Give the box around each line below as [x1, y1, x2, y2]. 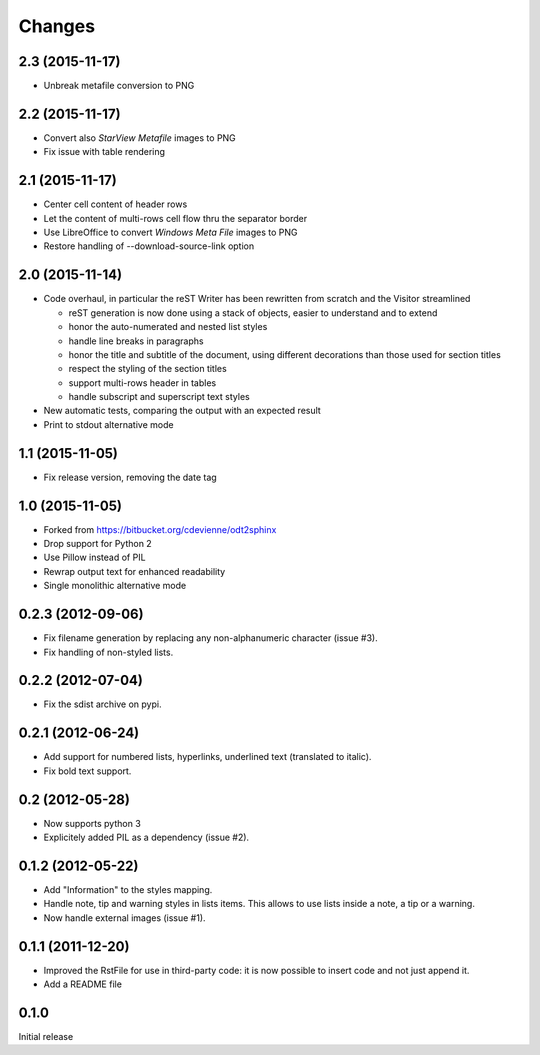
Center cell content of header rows [43, 198, 188, 210]
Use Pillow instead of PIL [43, 551, 146, 564]
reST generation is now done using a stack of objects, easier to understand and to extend [68, 306, 438, 319]
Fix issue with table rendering [43, 146, 165, 158]
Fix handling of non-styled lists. [43, 646, 174, 658]
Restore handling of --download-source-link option [43, 240, 255, 252]
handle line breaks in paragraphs [68, 335, 204, 347]
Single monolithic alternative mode [43, 580, 187, 592]
